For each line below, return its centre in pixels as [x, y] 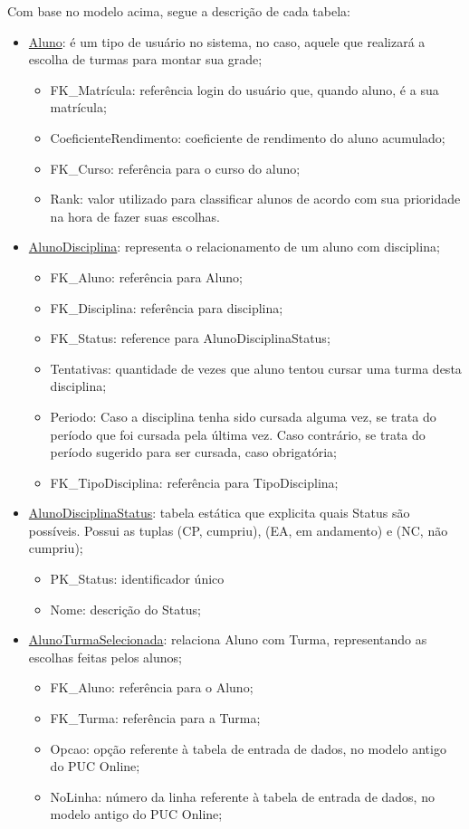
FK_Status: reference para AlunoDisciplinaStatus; [190, 338]
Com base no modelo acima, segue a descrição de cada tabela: [179, 11]
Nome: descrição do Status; [125, 609]
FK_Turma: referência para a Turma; [155, 718]
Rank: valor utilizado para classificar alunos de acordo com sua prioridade [255, 199]
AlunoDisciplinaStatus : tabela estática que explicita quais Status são [219, 513]
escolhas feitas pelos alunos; [105, 657]
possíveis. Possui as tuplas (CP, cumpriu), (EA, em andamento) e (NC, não [238, 530]
